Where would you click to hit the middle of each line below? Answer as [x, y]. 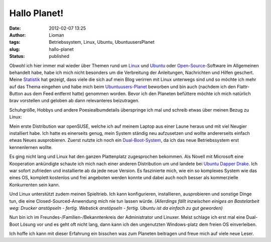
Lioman [57, 35]
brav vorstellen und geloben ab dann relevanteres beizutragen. [74, 101]
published [59, 56]
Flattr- [243, 87]
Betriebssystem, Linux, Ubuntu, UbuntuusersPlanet [102, 42]
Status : [17, 56]
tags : [15, 42]
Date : [15, 28]
